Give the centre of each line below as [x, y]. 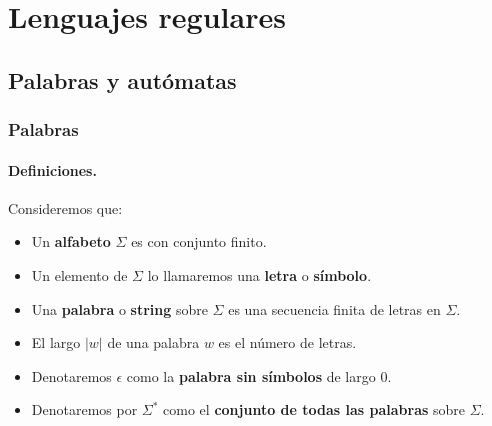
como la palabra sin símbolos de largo [251, 375]
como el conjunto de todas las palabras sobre [314, 409]
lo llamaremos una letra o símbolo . [259, 274]
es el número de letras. [287, 342]
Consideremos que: [65, 207]
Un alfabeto [71, 241]
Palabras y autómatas [122, 79]
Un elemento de [79, 274]
